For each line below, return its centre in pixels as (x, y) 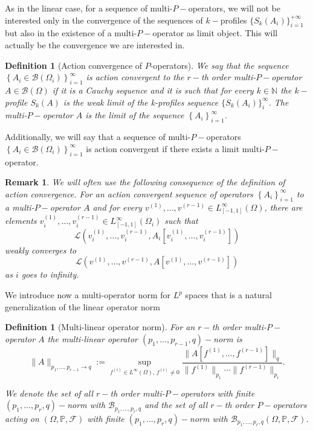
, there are (283, 207)
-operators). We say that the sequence (219, 65)
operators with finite (218, 393)
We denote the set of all (49, 393)
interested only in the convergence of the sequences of (104, 20)
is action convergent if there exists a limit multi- (175, 148)
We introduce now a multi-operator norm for (88, 295)
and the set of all (176, 405)
